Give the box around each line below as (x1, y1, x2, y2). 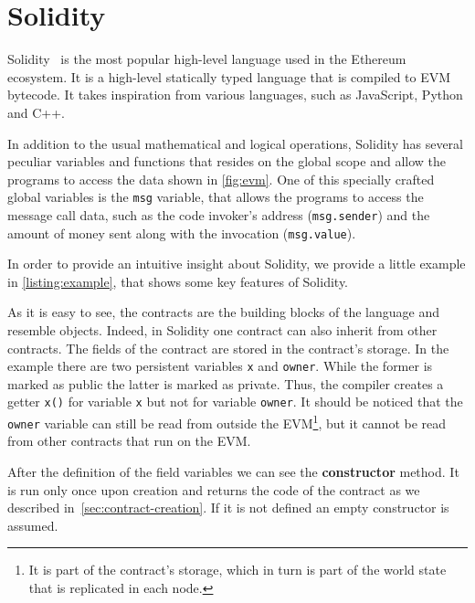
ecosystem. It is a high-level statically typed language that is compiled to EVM (7, 67, 451, 86)
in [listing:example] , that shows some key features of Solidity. (7, 271, 348, 291)
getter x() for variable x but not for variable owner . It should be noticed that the (7, 392, 463, 411)
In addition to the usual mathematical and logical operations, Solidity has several (7, 133, 463, 153)
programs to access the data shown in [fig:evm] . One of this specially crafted (7, 169, 435, 188)
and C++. (7, 102, 66, 122)
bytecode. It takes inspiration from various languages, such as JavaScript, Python (7, 85, 463, 104)
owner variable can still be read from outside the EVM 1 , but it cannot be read (7, 411, 447, 432)
